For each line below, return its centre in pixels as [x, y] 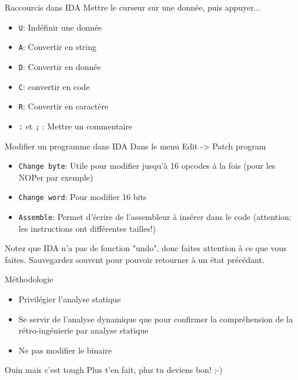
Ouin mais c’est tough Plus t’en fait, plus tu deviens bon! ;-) [114, 370]
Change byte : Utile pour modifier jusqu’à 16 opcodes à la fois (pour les [147, 166]
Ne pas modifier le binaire [65, 350]
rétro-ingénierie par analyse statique [83, 330]
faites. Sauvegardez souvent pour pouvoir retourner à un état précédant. [135, 259]
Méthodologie [29, 279]
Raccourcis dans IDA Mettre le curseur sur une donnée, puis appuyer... [133, 7]
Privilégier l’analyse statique [70, 299]
